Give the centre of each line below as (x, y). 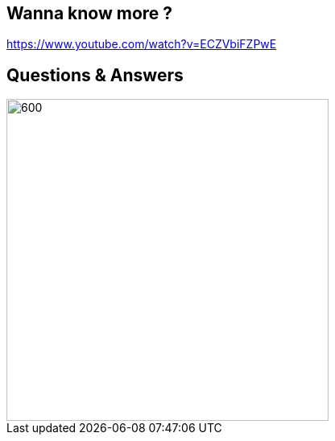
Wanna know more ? (90, 13)
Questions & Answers (95, 75)
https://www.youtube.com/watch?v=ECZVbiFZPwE (142, 44)
